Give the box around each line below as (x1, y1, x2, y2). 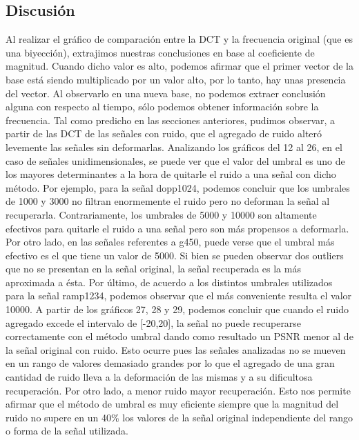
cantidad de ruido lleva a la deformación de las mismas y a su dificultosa (6, 370, 313, 384)
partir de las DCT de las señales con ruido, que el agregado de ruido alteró (6, 126, 322, 141)
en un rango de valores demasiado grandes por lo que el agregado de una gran (6, 356, 335, 370)
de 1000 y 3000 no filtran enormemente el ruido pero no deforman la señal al (6, 194, 330, 208)
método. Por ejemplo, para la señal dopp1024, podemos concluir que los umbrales (6, 180, 350, 194)
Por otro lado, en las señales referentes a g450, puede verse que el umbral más (6, 234, 335, 249)
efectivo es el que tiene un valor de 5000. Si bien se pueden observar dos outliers (6, 248, 344, 262)
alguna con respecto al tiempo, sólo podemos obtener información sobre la (6, 99, 319, 114)
